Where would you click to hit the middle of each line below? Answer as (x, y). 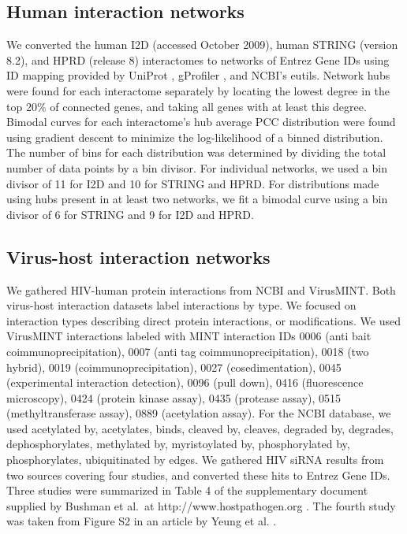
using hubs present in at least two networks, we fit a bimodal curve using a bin (197, 199)
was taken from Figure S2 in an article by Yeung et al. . (142, 521)
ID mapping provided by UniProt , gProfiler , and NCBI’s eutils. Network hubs (198, 75)
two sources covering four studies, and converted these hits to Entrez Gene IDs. (198, 475)
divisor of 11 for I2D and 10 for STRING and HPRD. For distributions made (193, 183)
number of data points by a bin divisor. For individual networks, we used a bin (197, 167)
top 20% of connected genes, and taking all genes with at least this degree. (187, 106)
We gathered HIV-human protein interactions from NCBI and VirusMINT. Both (201, 289)
